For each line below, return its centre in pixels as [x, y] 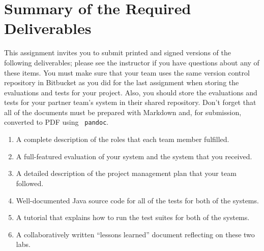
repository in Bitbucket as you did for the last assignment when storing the [122, 82]
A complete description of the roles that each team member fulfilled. [123, 139]
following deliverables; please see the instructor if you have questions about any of [132, 62]
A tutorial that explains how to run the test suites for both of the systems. [133, 217]
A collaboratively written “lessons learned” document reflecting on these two [135, 234]
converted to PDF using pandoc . [56, 122]
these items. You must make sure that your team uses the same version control [127, 72]
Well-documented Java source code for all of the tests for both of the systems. [137, 200]
